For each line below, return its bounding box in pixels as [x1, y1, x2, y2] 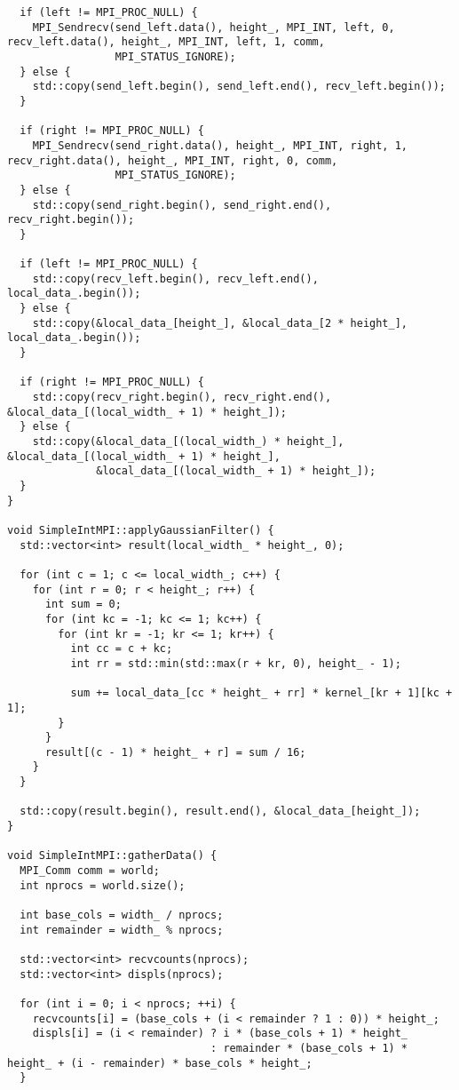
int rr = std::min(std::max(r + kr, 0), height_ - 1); [70, 656, 401, 670]
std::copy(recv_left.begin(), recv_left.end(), [32, 272, 319, 285]
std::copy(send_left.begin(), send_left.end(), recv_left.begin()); [32, 80, 446, 93]
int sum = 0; [44, 598, 122, 611]
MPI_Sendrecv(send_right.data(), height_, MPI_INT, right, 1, [32, 139, 408, 152]
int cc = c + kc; [70, 642, 173, 656]
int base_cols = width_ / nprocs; [20, 909, 224, 922]
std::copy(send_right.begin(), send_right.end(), [32, 198, 332, 211]
